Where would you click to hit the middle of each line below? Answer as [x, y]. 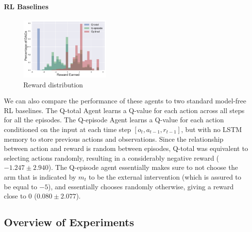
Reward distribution [53, 84]
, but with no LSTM [212, 129]
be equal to [21, 186]
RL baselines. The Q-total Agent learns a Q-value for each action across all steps [124, 110]
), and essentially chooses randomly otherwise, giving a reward [141, 186]
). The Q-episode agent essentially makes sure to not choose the [143, 167]
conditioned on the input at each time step [67, 129]
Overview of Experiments [69, 222]
